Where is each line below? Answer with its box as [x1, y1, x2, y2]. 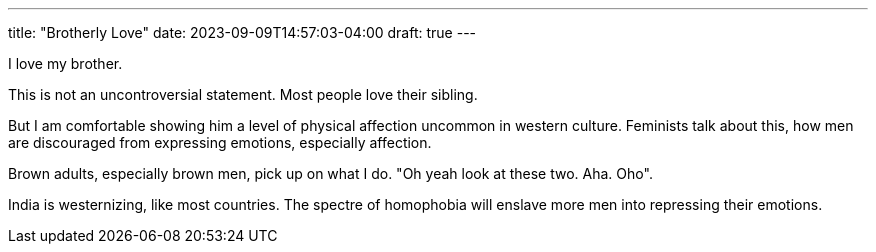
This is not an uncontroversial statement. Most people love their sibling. [8, 86, 478, 103]
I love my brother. [8, 55, 123, 72]
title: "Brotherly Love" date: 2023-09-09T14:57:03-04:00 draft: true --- [8, 24, 477, 41]
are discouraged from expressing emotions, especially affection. [8, 134, 432, 151]
